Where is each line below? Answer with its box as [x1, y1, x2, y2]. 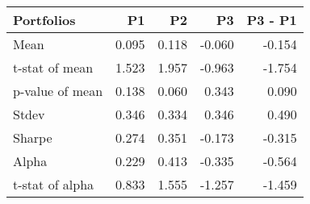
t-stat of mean [13, 58, 94, 77]
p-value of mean [13, 81, 103, 100]
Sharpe [13, 128, 52, 147]
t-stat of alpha [13, 175, 94, 194]
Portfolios [13, 10, 76, 29]
